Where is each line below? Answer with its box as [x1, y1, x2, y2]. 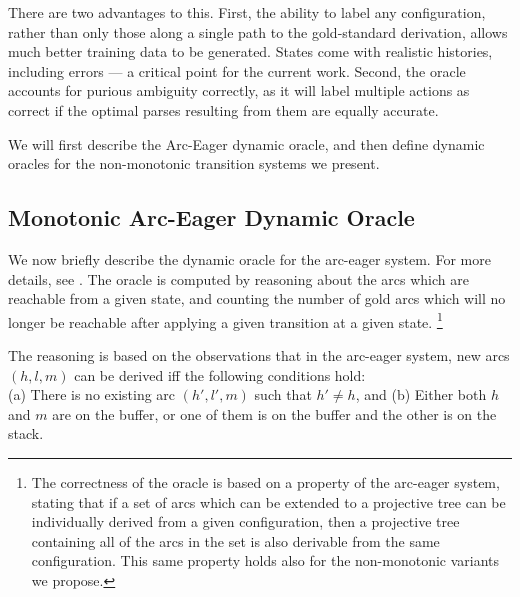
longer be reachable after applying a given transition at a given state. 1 [8, 308, 443, 332]
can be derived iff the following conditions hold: [74, 364, 366, 385]
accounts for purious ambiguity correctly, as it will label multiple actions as [8, 80, 470, 101]
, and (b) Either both [355, 384, 487, 405]
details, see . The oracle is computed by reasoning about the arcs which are [8, 268, 469, 289]
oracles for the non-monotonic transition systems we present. [8, 153, 380, 174]
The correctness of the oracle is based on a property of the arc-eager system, [31, 471, 500, 492]
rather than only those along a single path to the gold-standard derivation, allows [8, 21, 508, 42]
